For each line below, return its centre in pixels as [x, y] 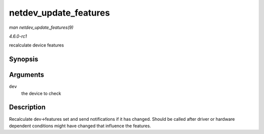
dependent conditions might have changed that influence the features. [80, 126]
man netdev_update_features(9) [41, 27]
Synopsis [24, 59]
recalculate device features [36, 45]
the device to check [41, 93]
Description [27, 107]
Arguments [27, 75]
